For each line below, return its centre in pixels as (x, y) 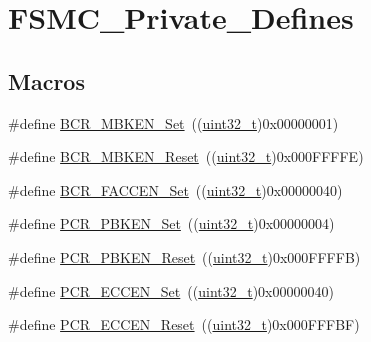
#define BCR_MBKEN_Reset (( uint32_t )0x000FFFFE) (186, 156)
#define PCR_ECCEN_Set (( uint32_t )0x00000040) (171, 290)
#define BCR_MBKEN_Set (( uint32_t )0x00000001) (173, 122)
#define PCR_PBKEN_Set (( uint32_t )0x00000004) (171, 223)
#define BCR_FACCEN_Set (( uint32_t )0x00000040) (175, 189)
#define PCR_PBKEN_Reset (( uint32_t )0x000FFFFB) (184, 256)
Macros (46, 80)
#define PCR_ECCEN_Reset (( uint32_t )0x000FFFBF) (184, 324)
